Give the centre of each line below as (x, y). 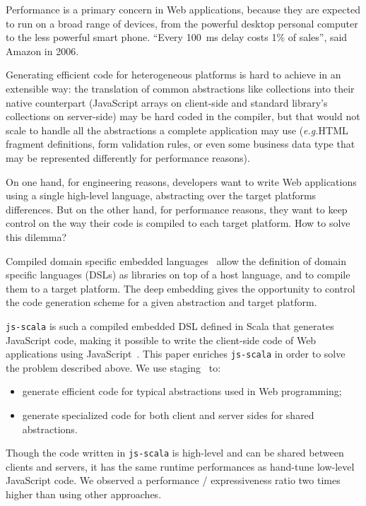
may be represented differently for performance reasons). (128, 157)
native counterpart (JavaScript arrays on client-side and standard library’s (167, 102)
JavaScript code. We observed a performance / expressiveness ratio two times (173, 480)
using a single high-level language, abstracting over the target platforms (161, 195)
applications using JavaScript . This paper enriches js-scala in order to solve (176, 354)
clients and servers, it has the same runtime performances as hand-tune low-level (180, 466)
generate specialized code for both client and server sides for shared (168, 414)
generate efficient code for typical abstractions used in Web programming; (182, 391)
